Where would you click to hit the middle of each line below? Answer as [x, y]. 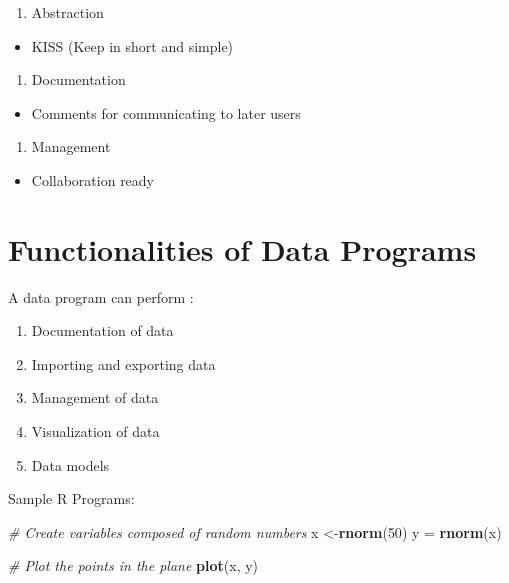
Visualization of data [95, 431]
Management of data [95, 397]
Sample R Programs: [71, 498]
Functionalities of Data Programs [242, 248]
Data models [70, 464]
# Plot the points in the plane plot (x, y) [133, 565]
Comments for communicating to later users [166, 112]
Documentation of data [102, 330]
